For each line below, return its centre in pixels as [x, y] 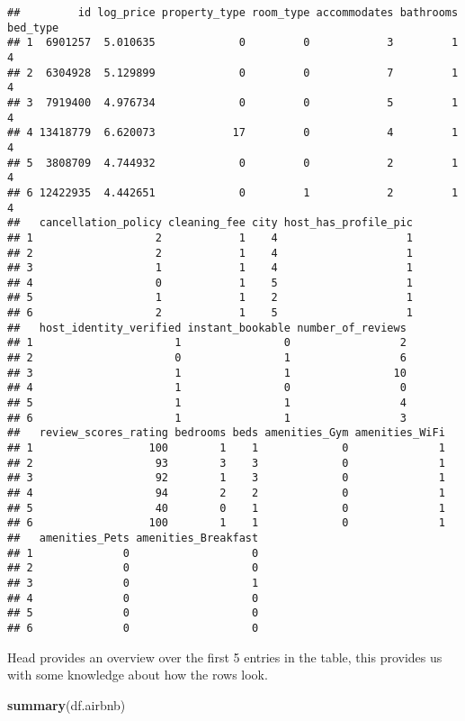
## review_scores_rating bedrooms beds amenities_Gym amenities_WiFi [226, 433]
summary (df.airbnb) [67, 704]
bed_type [33, 27]
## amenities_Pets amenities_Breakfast [133, 538]
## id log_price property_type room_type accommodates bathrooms [233, 13]
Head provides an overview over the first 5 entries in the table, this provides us [225, 657]
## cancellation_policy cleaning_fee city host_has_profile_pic [210, 223]
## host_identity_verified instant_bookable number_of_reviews [207, 328]
